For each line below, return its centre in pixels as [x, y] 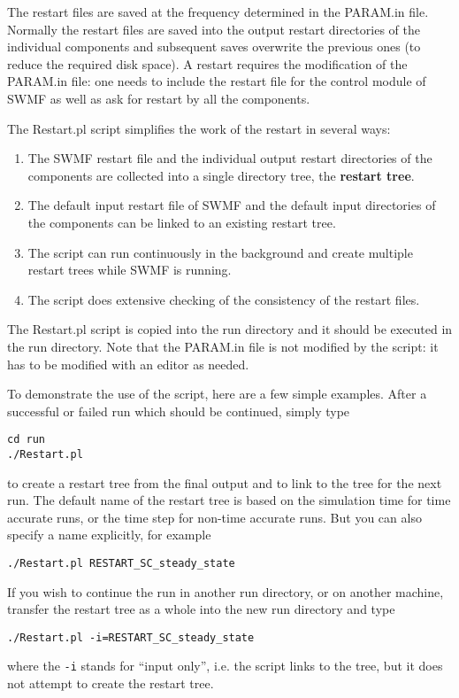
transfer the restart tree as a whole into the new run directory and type [201, 609]
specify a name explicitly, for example [109, 535]
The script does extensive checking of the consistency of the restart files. [224, 299]
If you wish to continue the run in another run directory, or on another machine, [226, 591]
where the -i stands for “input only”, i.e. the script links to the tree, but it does [225, 666]
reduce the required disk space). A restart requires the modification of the [207, 63]
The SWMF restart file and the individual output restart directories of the [230, 158]
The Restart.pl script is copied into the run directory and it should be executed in [230, 329]
